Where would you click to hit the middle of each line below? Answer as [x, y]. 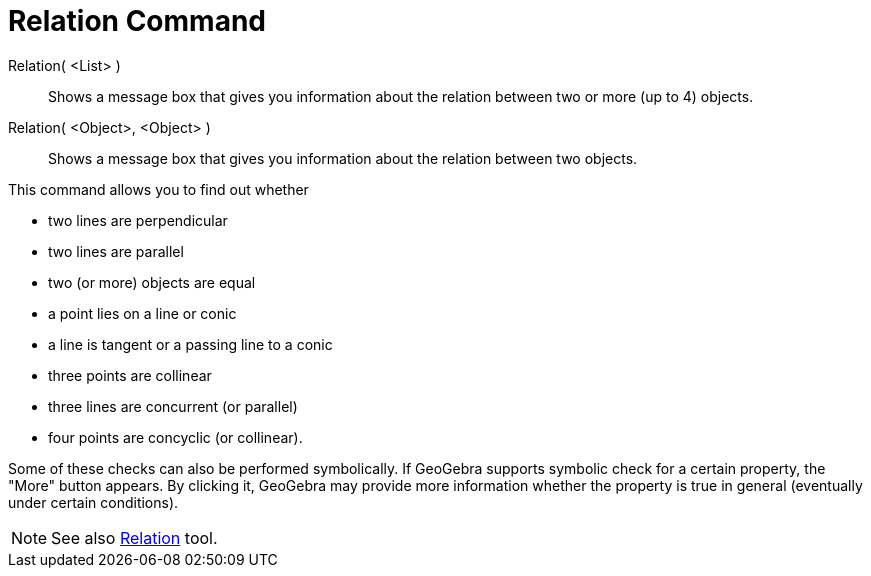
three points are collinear [130, 375]
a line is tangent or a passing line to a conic [190, 344]
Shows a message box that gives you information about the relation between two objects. [343, 158]
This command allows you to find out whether [158, 189]
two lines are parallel [116, 251]
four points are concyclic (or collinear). [175, 437]
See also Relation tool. [134, 537]
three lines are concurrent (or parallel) [173, 406]
